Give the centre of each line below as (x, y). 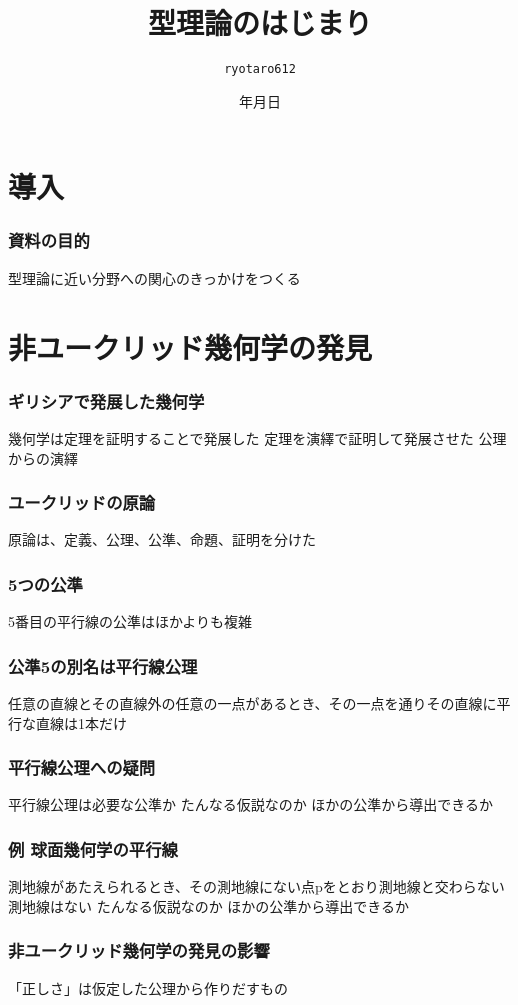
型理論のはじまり (259, 22)
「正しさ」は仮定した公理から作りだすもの (148, 987)
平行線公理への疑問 (82, 767)
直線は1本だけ (81, 722)
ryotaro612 (260, 69)
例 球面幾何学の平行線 (93, 848)
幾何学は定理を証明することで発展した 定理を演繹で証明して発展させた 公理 (257, 437)
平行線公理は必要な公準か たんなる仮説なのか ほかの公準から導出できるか (251, 804)
